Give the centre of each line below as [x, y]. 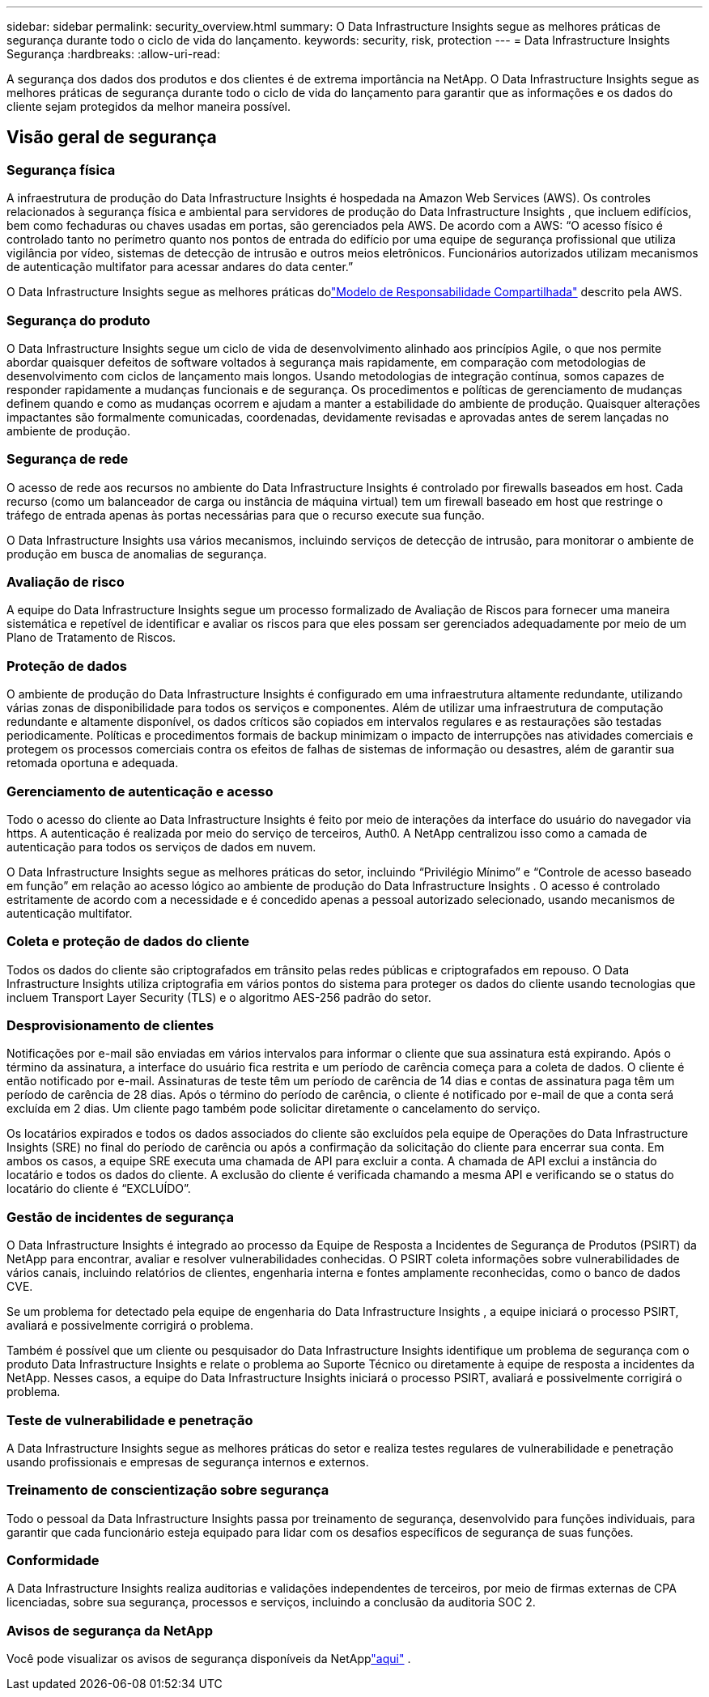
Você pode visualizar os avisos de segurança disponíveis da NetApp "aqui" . [209, 1659]
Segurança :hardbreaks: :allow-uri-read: [113, 54]
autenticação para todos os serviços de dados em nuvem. [161, 846]
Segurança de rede [68, 459]
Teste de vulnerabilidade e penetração [130, 1420]
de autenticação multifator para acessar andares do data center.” [180, 267]
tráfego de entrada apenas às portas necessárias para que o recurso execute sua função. [246, 515]
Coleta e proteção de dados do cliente [128, 942]
